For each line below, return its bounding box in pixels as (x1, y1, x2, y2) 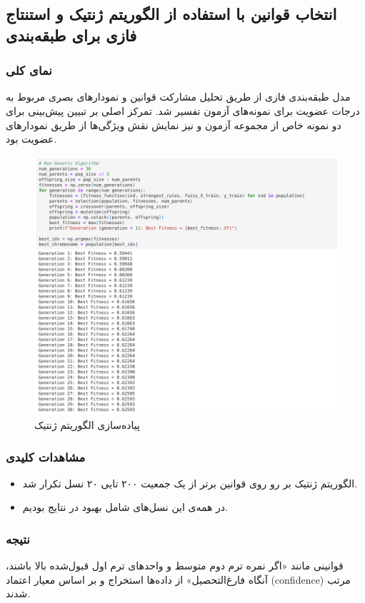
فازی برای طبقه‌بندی (6, 24, 137, 46)
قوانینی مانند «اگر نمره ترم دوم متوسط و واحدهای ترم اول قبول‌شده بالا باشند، (6, 558, 344, 573)
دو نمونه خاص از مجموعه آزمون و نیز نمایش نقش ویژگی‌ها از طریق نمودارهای (6, 117, 341, 132)
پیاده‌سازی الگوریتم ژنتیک (34, 417, 140, 432)
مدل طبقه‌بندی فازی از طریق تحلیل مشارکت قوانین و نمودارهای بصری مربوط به (6, 89, 351, 104)
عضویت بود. (6, 131, 57, 146)
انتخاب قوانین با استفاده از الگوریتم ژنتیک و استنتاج (6, 3, 337, 25)
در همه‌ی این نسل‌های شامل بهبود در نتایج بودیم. (22, 500, 229, 515)
